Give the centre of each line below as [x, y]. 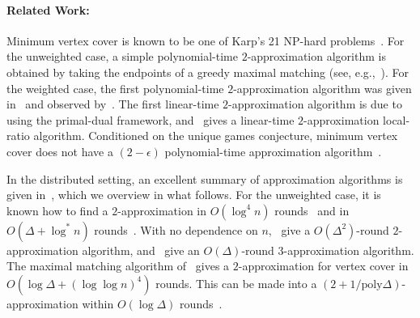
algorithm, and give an [141, 250]
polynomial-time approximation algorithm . [273, 151]
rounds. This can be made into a [236, 283]
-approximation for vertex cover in [323, 266]
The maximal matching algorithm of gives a [118, 266]
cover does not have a [60, 151]
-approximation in [162, 210]
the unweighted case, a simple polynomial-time [122, 56]
